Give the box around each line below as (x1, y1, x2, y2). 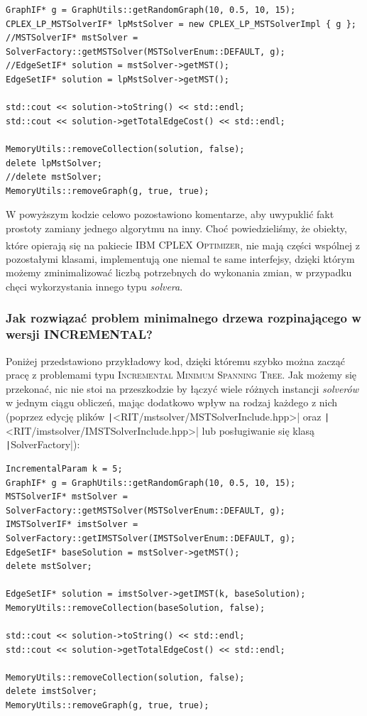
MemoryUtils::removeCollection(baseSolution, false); (6, 602, 265, 613)
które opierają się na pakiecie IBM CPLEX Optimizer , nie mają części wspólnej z (6, 237, 361, 252)
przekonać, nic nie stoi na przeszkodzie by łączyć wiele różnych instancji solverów (6, 381, 358, 396)
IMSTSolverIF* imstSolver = (6, 519, 138, 530)
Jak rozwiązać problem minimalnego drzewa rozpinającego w (6, 309, 361, 327)
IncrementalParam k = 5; (6, 463, 123, 474)
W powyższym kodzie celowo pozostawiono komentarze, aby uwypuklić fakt (6, 207, 334, 222)
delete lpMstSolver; (6, 158, 103, 168)
